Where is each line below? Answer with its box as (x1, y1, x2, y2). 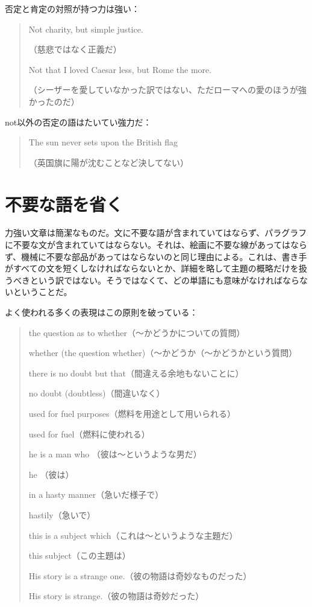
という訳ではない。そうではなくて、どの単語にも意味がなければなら (30, 273, 299, 286)
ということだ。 (13, 285, 72, 298)
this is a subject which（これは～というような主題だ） (28, 529, 238, 541)
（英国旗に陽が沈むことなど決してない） (28, 156, 189, 168)
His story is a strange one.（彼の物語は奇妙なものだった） (28, 569, 252, 582)
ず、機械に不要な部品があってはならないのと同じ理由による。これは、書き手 (5, 250, 307, 262)
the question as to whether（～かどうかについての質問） (28, 326, 245, 338)
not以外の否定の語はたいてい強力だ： (5, 115, 152, 128)
